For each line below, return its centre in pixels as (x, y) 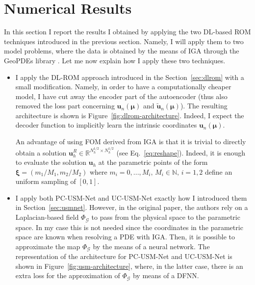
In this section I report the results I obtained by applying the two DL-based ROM (127, 32)
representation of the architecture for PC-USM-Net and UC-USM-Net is (124, 256)
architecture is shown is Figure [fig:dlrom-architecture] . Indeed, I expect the (130, 115)
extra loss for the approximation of (68, 275)
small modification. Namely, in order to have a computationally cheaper (123, 87)
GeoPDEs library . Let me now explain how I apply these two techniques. (115, 60)
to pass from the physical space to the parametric (166, 217)
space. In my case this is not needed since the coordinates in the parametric (129, 227)
